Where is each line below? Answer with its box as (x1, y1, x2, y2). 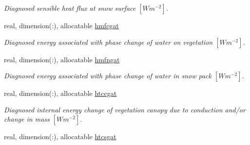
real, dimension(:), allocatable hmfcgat (4, 20, 119, 30)
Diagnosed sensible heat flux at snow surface (4, 3, 136, 13)
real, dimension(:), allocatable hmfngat (4, 54, 120, 64)
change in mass (4, 114, 50, 124)
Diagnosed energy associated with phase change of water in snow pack (4, 71, 212, 81)
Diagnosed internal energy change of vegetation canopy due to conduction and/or (4, 104, 246, 114)
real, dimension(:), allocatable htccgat (4, 88, 117, 98)
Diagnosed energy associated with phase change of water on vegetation (4, 36, 213, 47)
